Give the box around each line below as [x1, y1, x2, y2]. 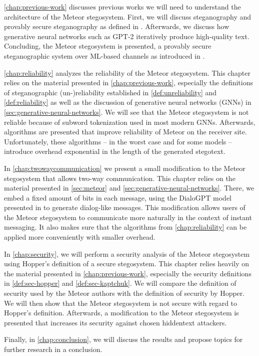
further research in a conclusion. [4, 344, 102, 354]
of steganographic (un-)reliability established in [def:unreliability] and [4, 87, 217, 97]
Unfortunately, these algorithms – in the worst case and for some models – [4, 136, 232, 146]
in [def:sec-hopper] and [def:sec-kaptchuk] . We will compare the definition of [4, 278, 236, 288]
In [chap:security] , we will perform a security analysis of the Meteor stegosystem [4, 248, 250, 259]
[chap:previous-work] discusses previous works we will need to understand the [4, 2, 241, 12]
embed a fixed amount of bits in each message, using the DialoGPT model [4, 192, 231, 203]
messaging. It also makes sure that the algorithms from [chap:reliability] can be [4, 222, 247, 232]
